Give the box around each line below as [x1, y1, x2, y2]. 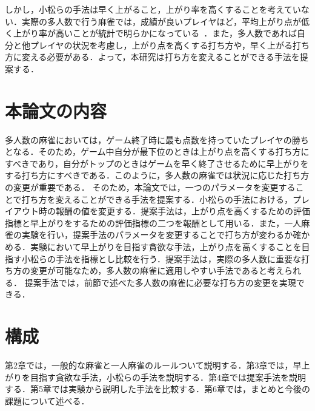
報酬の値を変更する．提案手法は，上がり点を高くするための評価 [55, 205, 310, 217]
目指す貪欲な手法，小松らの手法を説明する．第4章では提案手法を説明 [30, 370, 306, 383]
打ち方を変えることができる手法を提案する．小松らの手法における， [21, 192, 293, 205]
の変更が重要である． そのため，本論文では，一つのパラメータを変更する [5, 181, 296, 194]
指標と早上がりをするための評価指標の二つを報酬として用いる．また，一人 [5, 216, 302, 229]
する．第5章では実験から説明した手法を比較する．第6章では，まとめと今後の [5, 382, 310, 395]
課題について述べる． [5, 394, 90, 407]
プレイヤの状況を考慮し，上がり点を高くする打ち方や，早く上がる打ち [30, 38, 310, 51]
